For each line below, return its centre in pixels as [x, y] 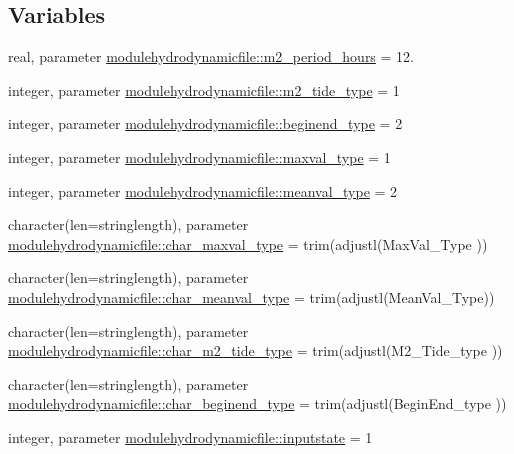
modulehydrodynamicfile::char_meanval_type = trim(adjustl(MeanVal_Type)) [251, 296]
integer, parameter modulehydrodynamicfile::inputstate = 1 [190, 436]
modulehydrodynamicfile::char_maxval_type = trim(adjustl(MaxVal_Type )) [248, 243]
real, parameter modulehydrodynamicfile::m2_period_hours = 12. [211, 56]
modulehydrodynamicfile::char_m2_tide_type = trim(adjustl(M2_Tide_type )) [255, 350]
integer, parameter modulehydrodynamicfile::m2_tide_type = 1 [204, 89]
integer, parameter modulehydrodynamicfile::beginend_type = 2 [205, 123]
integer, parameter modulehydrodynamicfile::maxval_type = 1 [199, 156]
